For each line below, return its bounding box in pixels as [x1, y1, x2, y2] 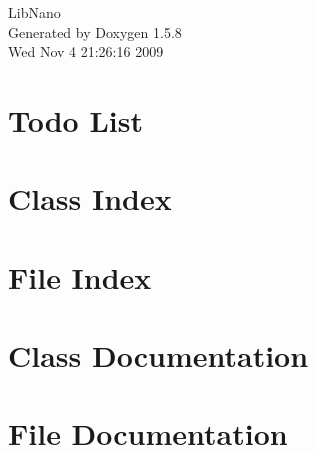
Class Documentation [8, 335, 309, 376]
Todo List [8, 99, 143, 140]
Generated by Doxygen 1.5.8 [8, 21, 182, 42]
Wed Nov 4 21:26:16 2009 [8, 41, 164, 62]
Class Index [8, 178, 172, 219]
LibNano [8, 2, 61, 22]
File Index [8, 256, 152, 297]
